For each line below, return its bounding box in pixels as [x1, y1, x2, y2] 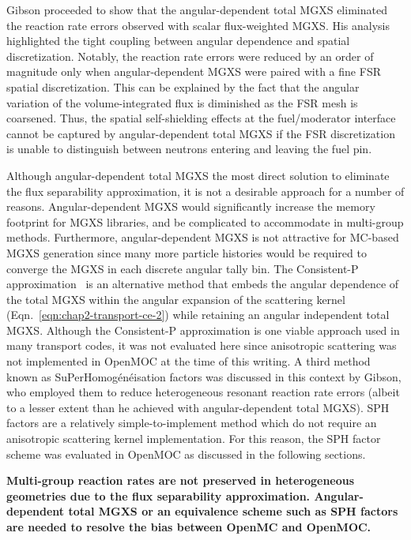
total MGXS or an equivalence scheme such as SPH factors [68, 503, 398, 519]
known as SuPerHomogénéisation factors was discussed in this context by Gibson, [6, 368, 402, 384]
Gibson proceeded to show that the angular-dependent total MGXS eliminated [6, 2, 387, 17]
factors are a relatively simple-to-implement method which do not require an [6, 414, 377, 431]
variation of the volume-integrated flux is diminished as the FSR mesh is [6, 94, 358, 111]
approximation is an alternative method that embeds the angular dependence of [6, 276, 399, 292]
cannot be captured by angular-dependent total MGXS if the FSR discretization [6, 125, 395, 141]
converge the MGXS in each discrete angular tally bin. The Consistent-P [6, 260, 359, 276]
